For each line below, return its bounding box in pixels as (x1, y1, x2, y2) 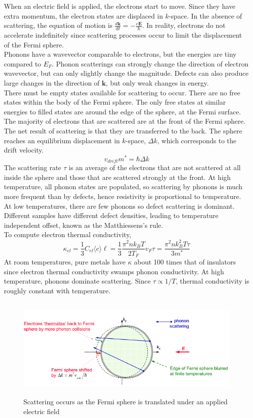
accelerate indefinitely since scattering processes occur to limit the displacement (4, 30, 242, 40)
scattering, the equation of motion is (4, 20, 113, 30)
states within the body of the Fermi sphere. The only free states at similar (4, 97, 226, 107)
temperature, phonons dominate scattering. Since (4, 276, 151, 286)
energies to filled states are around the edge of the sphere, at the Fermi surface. (4, 106, 241, 116)
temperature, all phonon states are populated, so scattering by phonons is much (4, 181, 243, 192)
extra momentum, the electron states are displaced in (4, 10, 163, 21)
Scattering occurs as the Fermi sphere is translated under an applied (23, 396, 228, 406)
